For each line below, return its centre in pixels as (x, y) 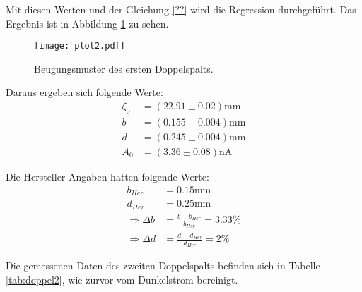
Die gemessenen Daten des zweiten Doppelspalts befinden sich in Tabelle (163, 266)
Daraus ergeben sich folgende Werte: (84, 92)
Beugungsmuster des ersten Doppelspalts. (124, 68)
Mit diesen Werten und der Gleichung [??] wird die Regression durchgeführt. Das (181, 9)
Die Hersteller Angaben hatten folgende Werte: (107, 176)
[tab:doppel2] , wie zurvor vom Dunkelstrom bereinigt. (122, 280)
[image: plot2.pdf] (80, 46)
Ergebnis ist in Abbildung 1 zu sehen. (87, 23)
